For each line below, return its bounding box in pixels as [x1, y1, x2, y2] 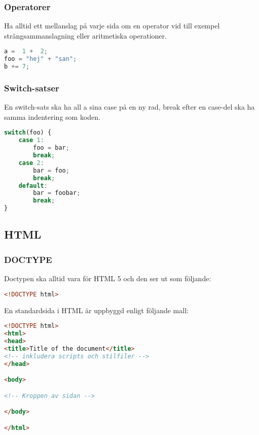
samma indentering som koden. [4, 111, 100, 122]
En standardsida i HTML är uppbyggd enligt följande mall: [4, 305, 189, 315]
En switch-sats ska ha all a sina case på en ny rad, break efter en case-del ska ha [4, 102, 255, 112]
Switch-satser [4, 81, 59, 94]
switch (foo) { [4, 129, 52, 137]
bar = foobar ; [33, 189, 81, 197]
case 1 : [18, 137, 44, 144]
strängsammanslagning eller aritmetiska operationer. [4, 30, 167, 41]
